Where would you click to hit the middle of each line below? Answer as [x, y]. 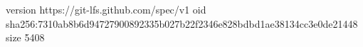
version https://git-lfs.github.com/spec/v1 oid [106, 9]
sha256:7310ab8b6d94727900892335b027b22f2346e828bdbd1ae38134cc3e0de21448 [182, 23]
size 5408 [25, 37]
